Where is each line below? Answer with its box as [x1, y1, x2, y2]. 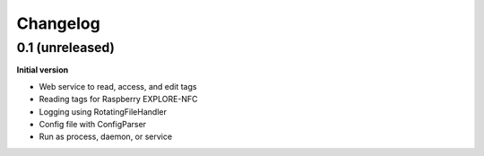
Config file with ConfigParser [39, 118, 147, 129]
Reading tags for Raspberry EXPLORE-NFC [39, 94, 198, 105]
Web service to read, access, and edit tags [39, 81, 197, 91]
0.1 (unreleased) [16, 39, 116, 56]
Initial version [16, 65, 69, 75]
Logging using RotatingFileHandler [39, 106, 168, 117]
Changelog [16, 13, 100, 33]
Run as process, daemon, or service [39, 131, 173, 143]
